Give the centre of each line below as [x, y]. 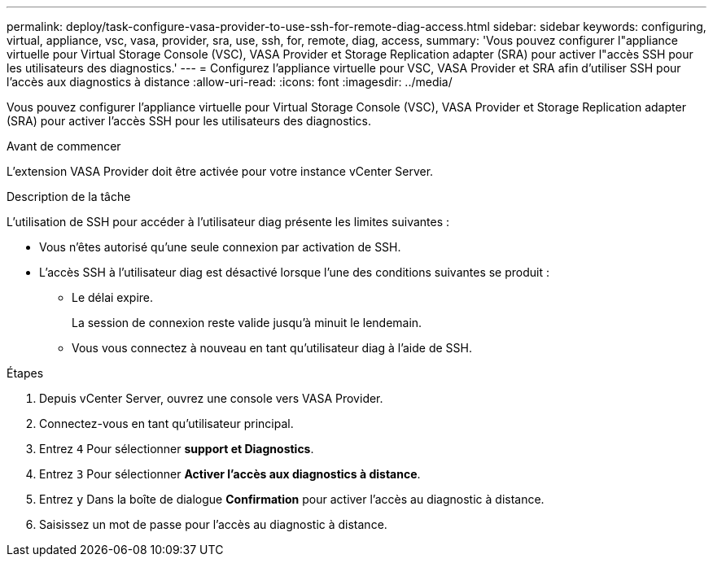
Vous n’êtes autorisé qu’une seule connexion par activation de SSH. [220, 247]
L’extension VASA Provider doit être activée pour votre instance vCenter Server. [220, 171]
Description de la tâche [69, 196]
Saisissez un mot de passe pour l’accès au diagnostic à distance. [213, 524]
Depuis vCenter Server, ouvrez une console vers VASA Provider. [211, 398]
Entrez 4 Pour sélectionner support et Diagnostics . [177, 449]
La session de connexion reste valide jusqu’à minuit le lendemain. [247, 323]
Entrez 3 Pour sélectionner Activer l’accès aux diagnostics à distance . [230, 474]
